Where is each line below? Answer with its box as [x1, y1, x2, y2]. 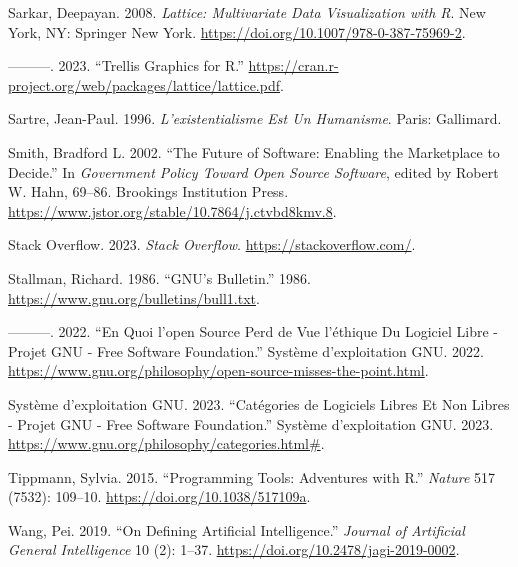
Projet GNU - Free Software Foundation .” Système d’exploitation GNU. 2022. [8, 340, 484, 361]
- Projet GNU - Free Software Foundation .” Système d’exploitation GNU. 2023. [8, 413, 494, 434]
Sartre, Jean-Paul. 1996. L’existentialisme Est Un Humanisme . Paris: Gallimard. [8, 108, 502, 129]
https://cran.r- [248, 55, 339, 76]
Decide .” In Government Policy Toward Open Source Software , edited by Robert [8, 161, 499, 182]
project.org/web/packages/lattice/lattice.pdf [8, 74, 281, 95]
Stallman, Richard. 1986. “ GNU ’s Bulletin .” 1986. [8, 267, 311, 288]
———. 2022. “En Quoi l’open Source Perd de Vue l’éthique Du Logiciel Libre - [8, 321, 498, 342]
